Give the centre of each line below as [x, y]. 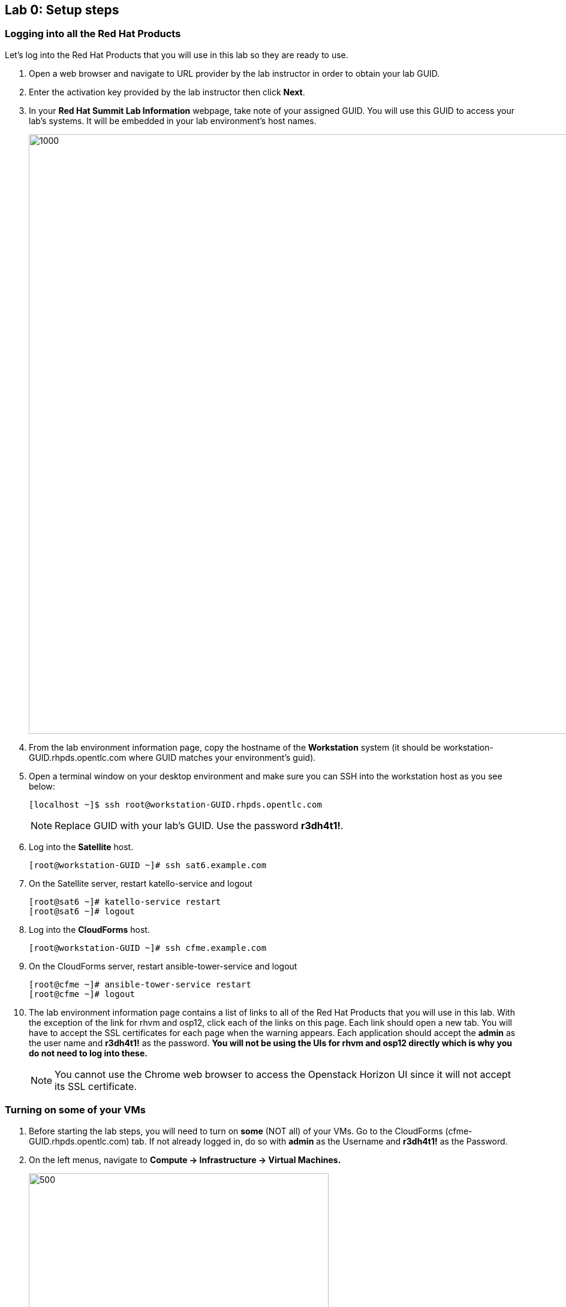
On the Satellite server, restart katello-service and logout [141, 883]
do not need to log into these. [88, 1053]
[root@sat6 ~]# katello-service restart [125, 901]
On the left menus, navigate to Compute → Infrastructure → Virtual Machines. [185, 1160]
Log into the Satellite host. [81, 847]
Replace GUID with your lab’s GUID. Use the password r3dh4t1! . [199, 825]
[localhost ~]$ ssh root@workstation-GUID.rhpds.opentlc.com [175, 804]
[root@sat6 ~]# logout [82, 911]
